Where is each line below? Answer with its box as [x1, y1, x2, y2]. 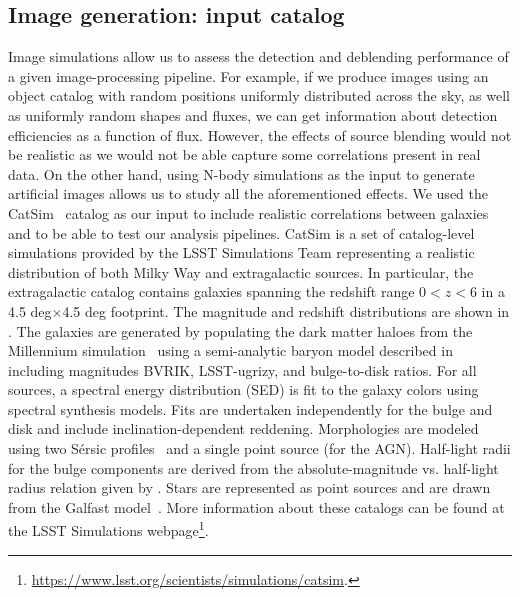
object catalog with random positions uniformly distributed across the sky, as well [8, 85, 510, 106]
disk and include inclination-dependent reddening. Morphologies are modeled [8, 418, 479, 439]
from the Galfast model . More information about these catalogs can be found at [8, 496, 505, 517]
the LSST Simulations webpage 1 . [8, 517, 209, 541]
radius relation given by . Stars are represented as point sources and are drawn [8, 477, 491, 498]
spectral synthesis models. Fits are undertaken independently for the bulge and [8, 398, 493, 419]
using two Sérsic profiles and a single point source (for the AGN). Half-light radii [8, 438, 511, 459]
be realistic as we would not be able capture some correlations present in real [8, 144, 481, 165]
